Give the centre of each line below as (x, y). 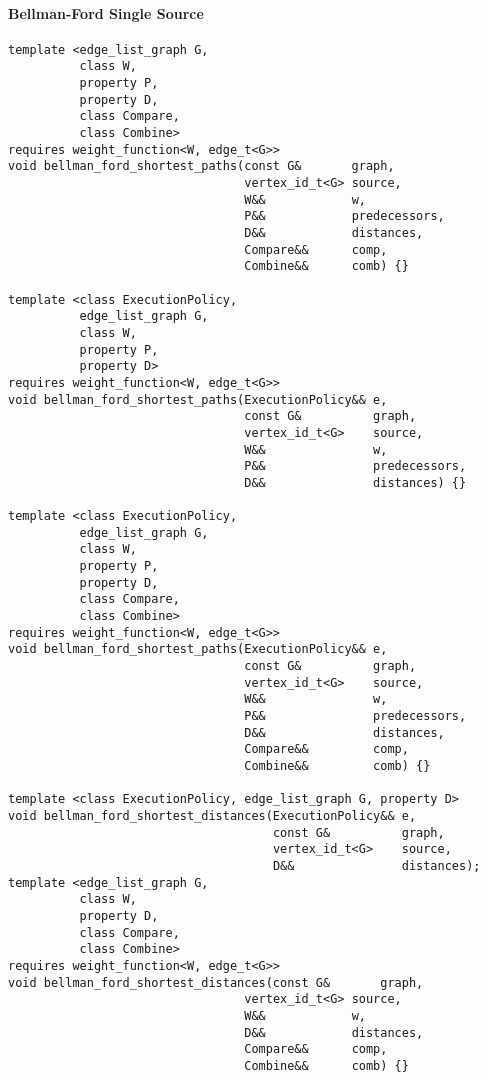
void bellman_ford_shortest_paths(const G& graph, (201, 166)
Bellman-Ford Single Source (106, 12)
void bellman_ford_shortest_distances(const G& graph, (216, 982)
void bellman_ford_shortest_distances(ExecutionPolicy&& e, (212, 815)
